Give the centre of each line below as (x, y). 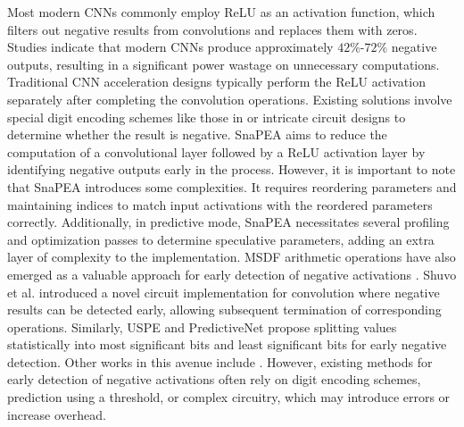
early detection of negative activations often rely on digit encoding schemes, (214, 379)
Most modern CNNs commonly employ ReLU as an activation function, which (221, 12)
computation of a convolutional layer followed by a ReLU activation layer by (216, 151)
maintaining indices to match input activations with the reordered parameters (220, 204)
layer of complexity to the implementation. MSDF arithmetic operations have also (232, 257)
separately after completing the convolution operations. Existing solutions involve (230, 99)
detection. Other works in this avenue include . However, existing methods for (220, 361)
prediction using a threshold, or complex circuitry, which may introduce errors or (229, 397)
